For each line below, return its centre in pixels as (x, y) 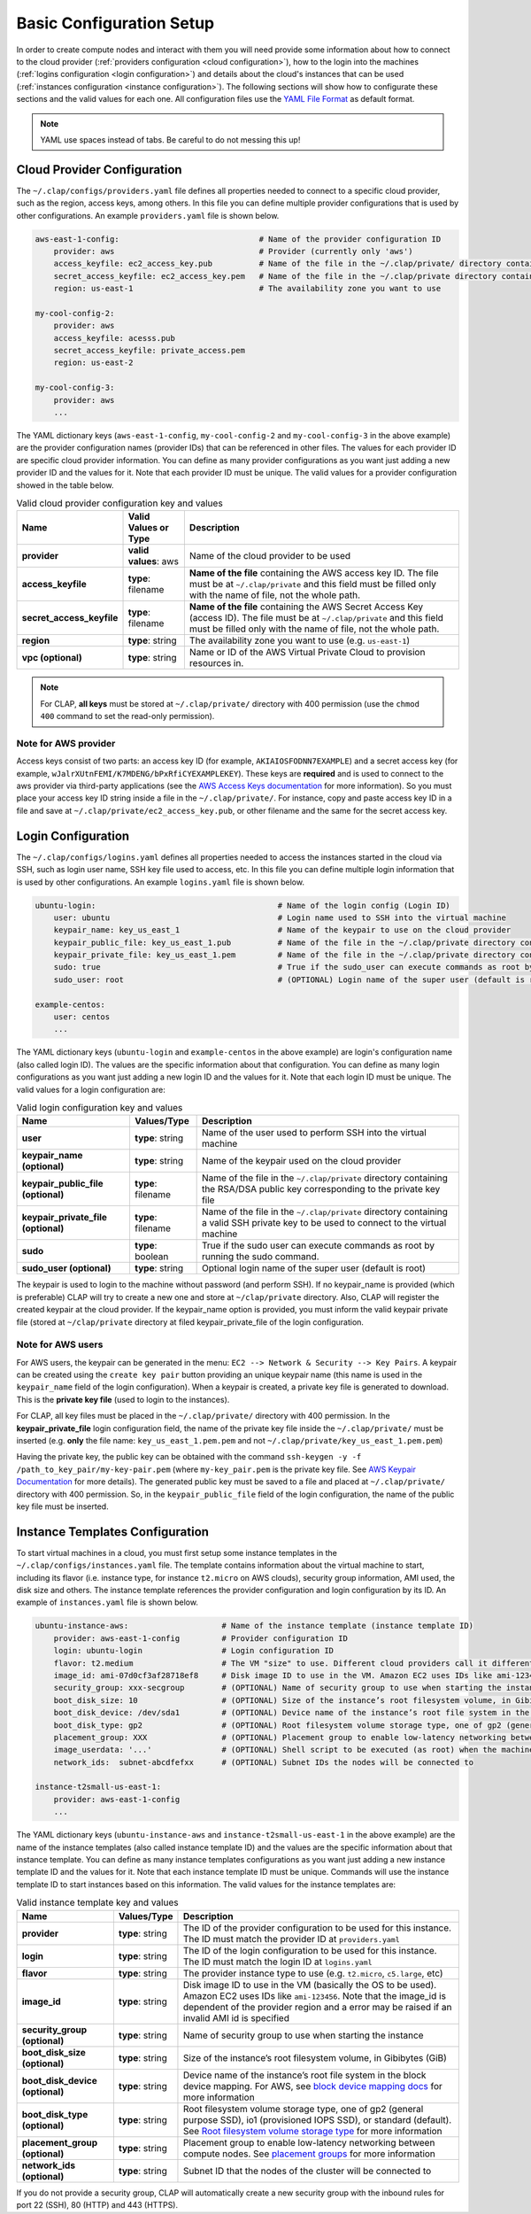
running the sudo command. (260, 1257)
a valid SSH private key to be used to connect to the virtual (324, 1223)
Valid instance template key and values (97, 1902)
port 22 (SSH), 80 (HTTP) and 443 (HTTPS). (97, 2204)
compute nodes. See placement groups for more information (309, 2154)
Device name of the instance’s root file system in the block (304, 2075)
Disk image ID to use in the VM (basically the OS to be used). (310, 1985)
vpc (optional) (52, 658)
